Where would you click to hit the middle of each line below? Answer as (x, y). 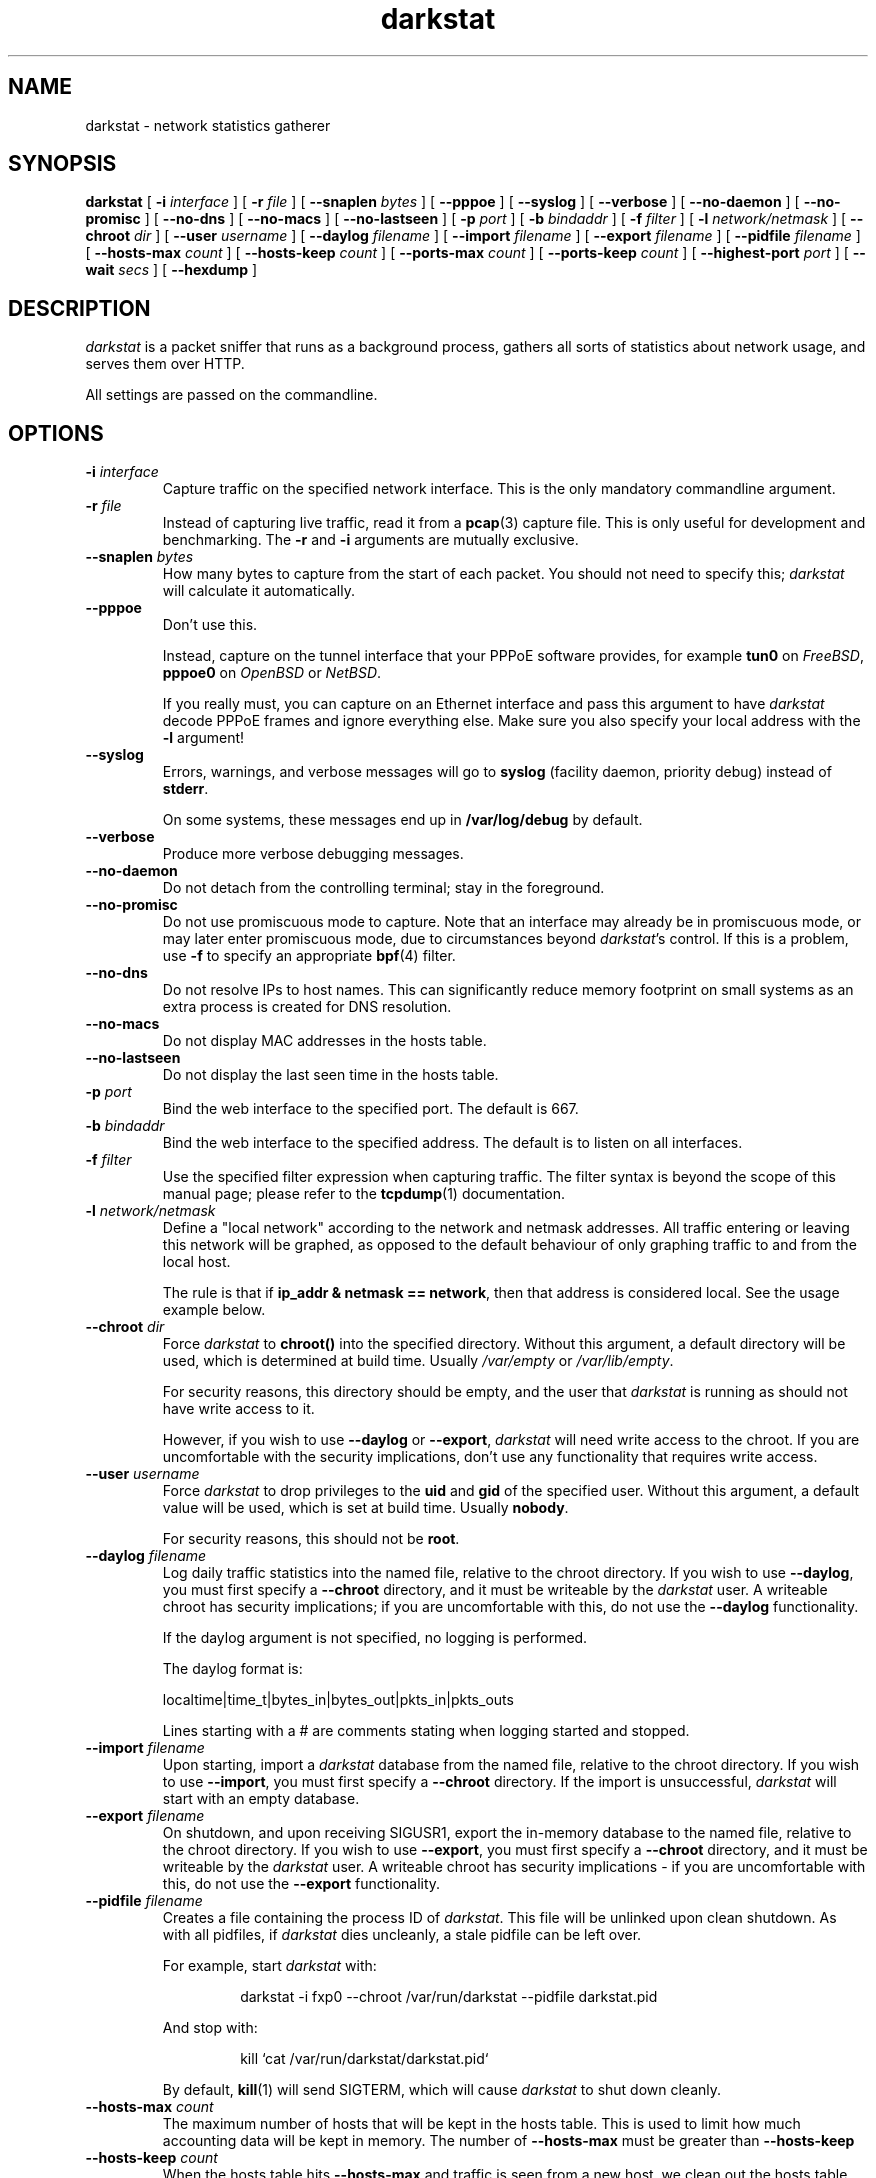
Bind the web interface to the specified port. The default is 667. (370, 1109)
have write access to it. (238, 1409)
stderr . (185, 789)
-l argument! (203, 738)
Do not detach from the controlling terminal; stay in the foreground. (383, 888)
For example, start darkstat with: (269, 1966)
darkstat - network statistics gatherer (208, 125)
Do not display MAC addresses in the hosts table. (324, 1041)
